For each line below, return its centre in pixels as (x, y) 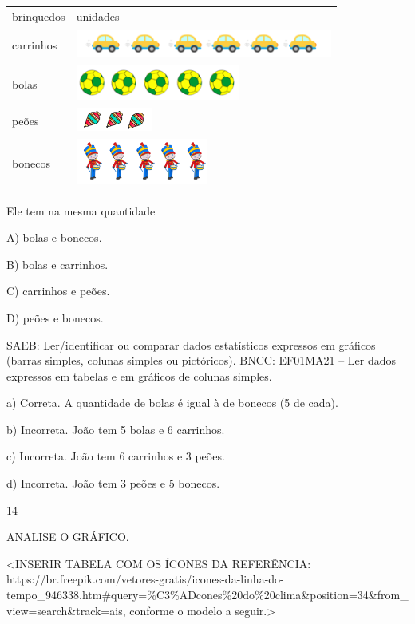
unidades (98, 16)
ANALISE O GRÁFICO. (68, 537)
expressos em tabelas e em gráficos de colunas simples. (139, 375)
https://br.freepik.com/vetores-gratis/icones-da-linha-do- (145, 579)
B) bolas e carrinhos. (57, 264)
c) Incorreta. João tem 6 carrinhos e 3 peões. (116, 456)
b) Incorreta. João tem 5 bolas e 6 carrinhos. (116, 429)
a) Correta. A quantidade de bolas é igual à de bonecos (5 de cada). (172, 403)
